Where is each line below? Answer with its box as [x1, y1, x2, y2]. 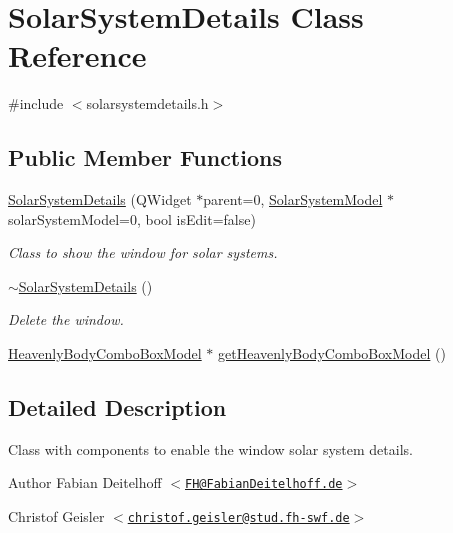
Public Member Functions [8, 142, 282, 173]
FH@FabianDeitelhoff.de [185, 477, 343, 492]
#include [8, 93, 64, 114]
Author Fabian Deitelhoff [8, 472, 162, 493]
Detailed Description [8, 392, 227, 423]
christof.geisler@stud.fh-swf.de [127, 511, 350, 526]
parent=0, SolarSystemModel [203, 189, 383, 210]
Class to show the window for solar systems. [8, 242, 278, 263]
